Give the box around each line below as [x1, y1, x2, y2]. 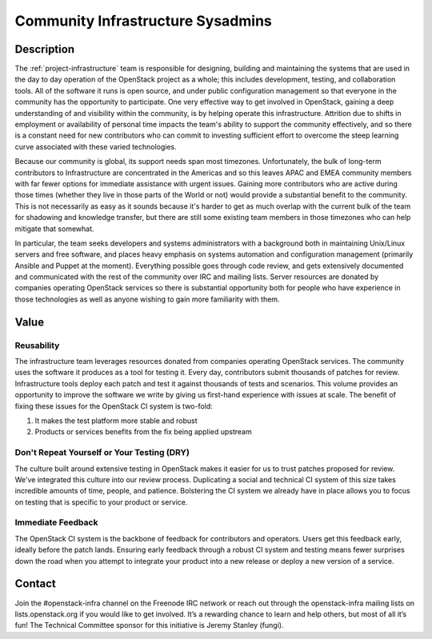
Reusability [14, 340, 60, 351]
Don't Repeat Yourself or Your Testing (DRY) [14, 447, 190, 458]
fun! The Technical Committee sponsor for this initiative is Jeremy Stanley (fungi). [14, 621, 284, 630]
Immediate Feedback [14, 517, 98, 528]
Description [14, 42, 75, 56]
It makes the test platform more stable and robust [34, 416, 198, 425]
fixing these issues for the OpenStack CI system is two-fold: [14, 401, 214, 411]
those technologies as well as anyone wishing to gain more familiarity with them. [14, 294, 280, 304]
